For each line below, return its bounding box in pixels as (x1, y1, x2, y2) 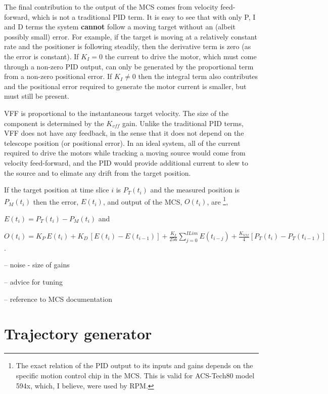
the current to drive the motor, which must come (105, 51, 257, 61)
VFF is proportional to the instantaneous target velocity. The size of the (4, 107, 229, 118)
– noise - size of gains (4, 259, 70, 270)
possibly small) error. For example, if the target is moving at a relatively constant (4, 31, 257, 42)
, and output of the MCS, (103, 196, 182, 207)
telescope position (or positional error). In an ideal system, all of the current (4, 137, 241, 148)
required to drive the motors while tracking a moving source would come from (4, 147, 246, 158)
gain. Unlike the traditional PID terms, (122, 117, 244, 128)
